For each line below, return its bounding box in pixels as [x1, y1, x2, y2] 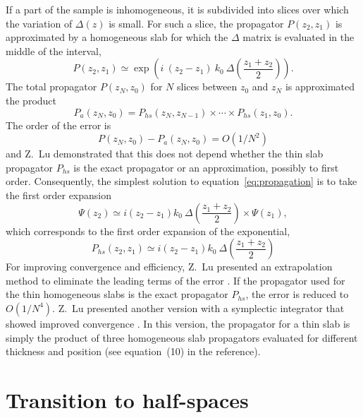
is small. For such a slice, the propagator [109, 16, 284, 30]
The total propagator [6, 79, 97, 94]
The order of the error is [6, 117, 111, 132]
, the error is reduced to [245, 287, 349, 301]
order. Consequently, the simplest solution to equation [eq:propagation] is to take [6, 174, 357, 189]
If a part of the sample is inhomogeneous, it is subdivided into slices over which [6, 2, 349, 16]
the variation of [6, 16, 73, 30]
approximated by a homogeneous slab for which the [6, 30, 228, 44]
